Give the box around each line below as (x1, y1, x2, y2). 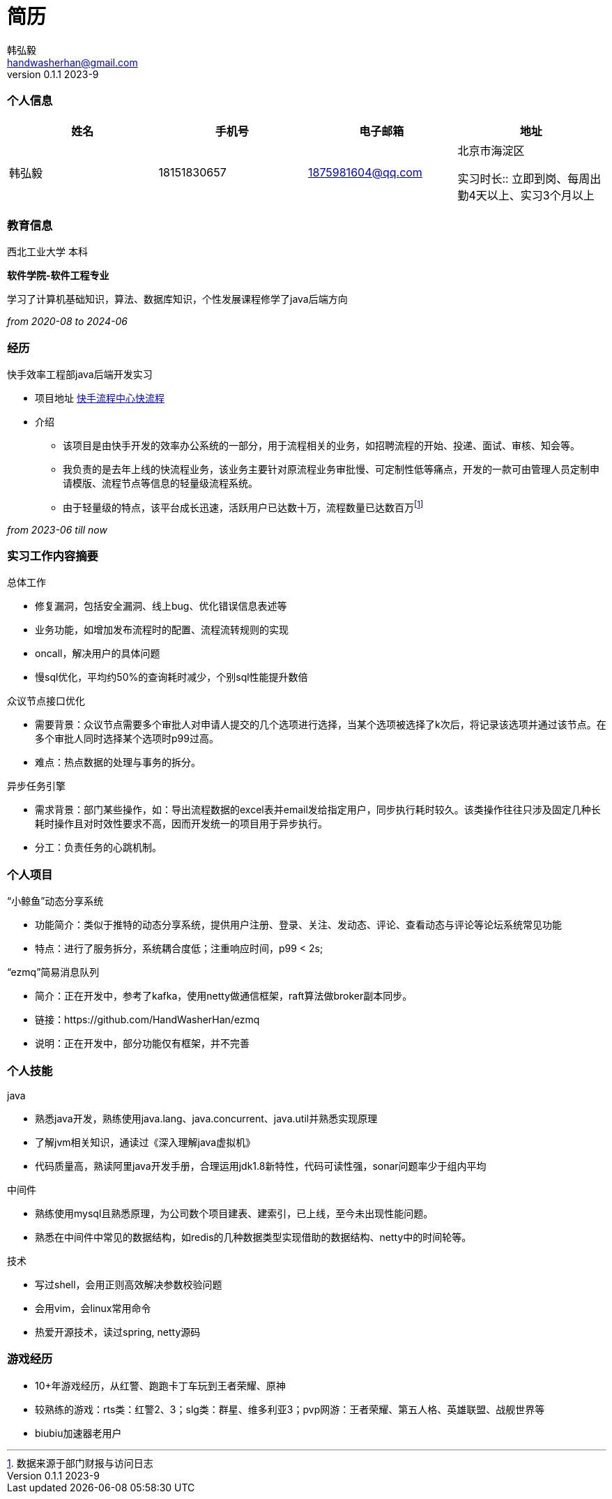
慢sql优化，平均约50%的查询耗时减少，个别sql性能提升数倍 (35, 671, 308, 684)
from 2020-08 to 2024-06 (7, 315, 128, 328)
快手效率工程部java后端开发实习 (7, 368, 153, 380)
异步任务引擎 (7, 780, 66, 792)
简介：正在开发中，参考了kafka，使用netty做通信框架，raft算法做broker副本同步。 (35, 990, 413, 1002)
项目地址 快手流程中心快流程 (35, 392, 165, 404)
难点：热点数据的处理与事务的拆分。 (35, 756, 201, 769)
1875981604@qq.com (308, 165, 422, 179)
